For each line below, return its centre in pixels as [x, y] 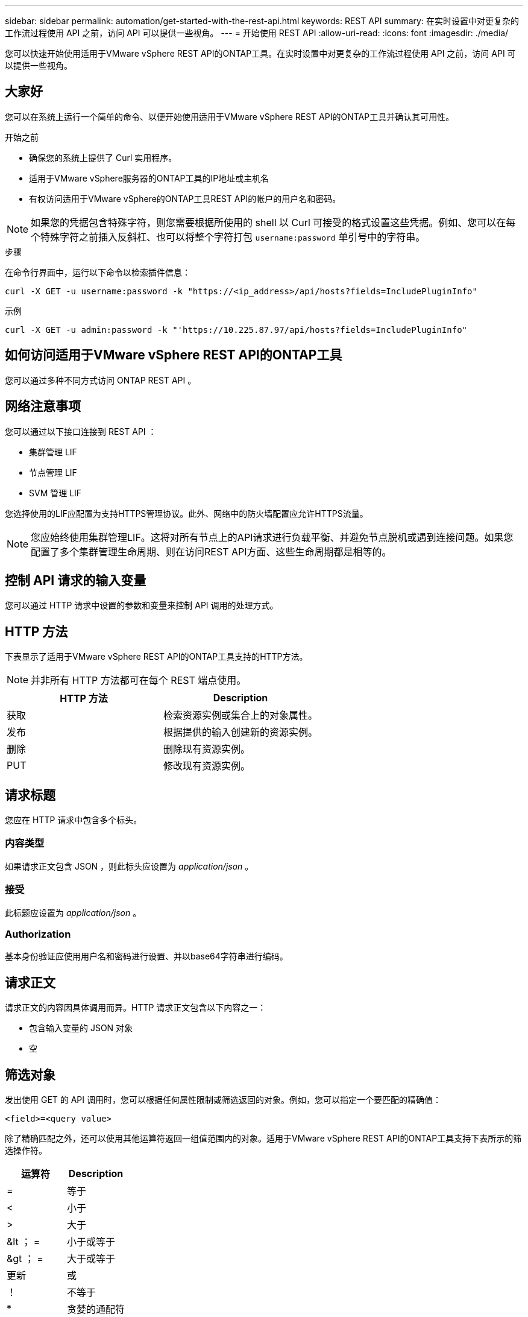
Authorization [38, 934]
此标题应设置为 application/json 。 [73, 912]
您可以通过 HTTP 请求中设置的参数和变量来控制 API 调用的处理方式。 [142, 605]
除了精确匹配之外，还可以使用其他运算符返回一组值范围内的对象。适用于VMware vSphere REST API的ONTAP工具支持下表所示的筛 [263, 1138]
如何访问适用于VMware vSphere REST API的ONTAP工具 [174, 355]
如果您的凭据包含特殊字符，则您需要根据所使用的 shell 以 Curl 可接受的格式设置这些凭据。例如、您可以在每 [273, 222]
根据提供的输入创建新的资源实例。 [241, 732]
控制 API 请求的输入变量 [76, 580]
